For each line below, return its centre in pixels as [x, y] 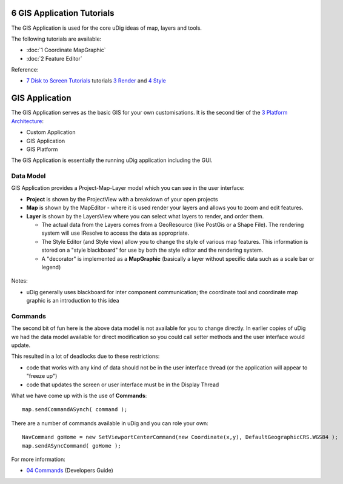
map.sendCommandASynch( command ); [75, 410]
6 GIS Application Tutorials [63, 13]
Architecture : [28, 121]
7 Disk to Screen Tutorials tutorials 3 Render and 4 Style [96, 81]
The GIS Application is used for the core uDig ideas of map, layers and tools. [107, 28]
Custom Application [51, 132]
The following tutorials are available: [56, 39]
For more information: [38, 459]
